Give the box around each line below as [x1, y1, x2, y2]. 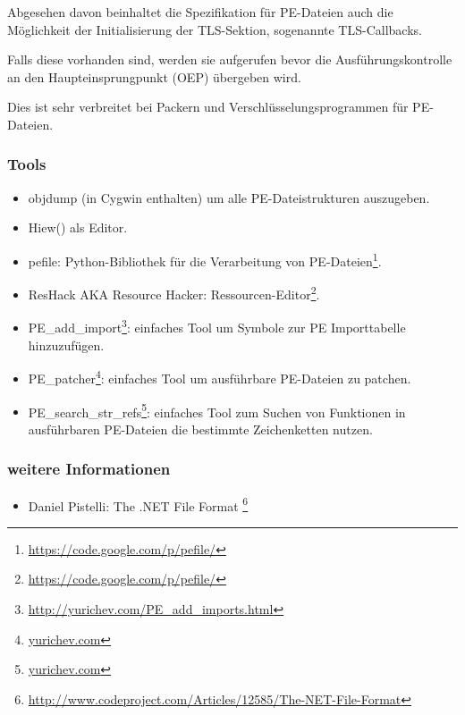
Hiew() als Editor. [28, 218, 128, 237]
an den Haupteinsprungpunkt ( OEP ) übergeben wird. [7, 67, 301, 86]
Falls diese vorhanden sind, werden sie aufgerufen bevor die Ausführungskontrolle [7, 50, 452, 69]
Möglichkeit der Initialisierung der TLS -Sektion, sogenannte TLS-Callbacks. [7, 20, 422, 38]
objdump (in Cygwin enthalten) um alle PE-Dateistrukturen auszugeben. [28, 188, 430, 206]
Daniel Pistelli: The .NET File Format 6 [28, 493, 249, 515]
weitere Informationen [7, 458, 171, 480]
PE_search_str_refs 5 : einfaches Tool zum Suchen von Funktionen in [28, 400, 406, 421]
